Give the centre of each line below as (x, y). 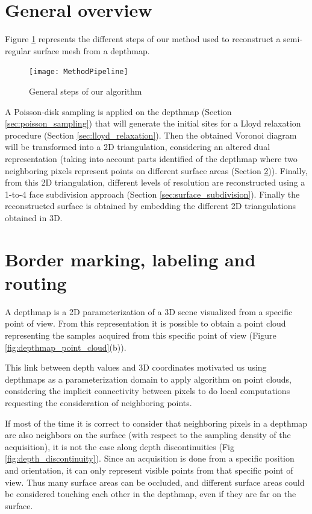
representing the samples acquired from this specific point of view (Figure (141, 335)
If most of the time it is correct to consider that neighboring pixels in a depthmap (156, 423)
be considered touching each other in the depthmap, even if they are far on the (151, 494)
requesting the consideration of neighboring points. (98, 402)
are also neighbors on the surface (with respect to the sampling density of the (148, 435)
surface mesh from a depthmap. (92, 50)
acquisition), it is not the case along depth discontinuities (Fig (120, 446)
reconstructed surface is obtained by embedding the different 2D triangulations (150, 206)
